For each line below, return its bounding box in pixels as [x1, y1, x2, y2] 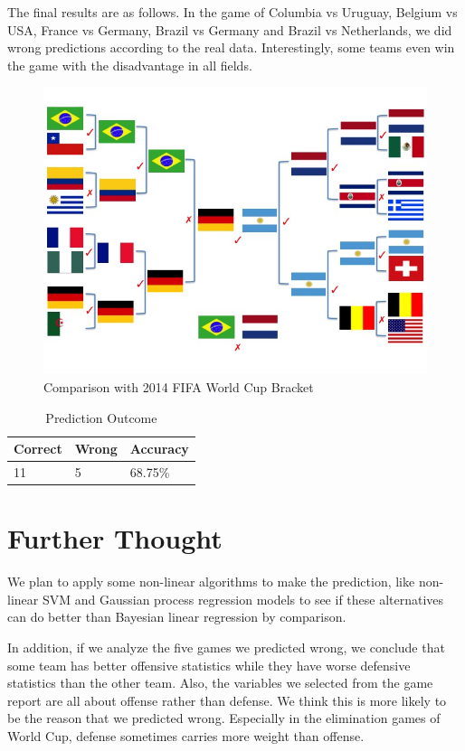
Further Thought [7, 520, 223, 557]
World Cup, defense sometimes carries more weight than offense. [7, 726, 365, 745]
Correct [14, 439, 62, 458]
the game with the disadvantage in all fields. [7, 55, 252, 74]
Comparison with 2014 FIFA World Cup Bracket [43, 377, 314, 396]
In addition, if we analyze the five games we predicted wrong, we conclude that [7, 638, 445, 656]
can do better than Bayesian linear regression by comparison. [7, 607, 346, 626]
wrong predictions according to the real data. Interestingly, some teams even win [7, 38, 455, 57]
